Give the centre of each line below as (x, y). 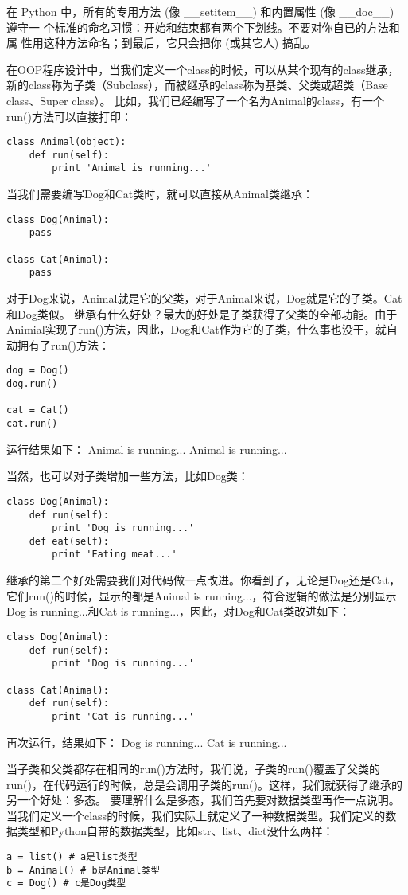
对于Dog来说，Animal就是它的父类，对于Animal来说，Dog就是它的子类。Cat (204, 298)
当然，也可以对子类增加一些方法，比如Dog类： (128, 476)
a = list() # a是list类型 (72, 857)
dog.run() (32, 384)
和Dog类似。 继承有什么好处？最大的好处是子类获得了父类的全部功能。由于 (202, 313)
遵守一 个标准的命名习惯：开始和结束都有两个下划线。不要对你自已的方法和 (203, 27)
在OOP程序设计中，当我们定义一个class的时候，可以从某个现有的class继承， (203, 69)
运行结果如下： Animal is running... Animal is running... (147, 449)
